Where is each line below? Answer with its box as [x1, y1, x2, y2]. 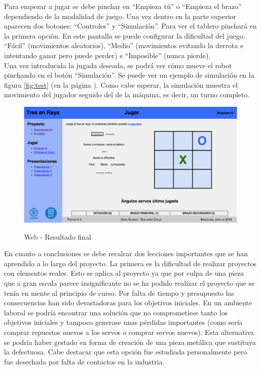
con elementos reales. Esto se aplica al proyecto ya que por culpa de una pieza [4, 268, 244, 278]
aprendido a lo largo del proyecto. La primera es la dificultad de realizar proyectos [4, 258, 257, 268]
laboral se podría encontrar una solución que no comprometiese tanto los [4, 307, 228, 317]
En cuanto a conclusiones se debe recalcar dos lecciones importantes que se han [4, 248, 248, 259]
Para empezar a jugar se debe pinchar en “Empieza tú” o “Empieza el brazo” [4, 1, 242, 11]
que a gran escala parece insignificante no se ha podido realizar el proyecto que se [4, 277, 255, 288]
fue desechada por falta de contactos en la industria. [4, 356, 165, 366]
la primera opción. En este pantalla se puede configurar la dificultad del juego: [4, 30, 245, 41]
